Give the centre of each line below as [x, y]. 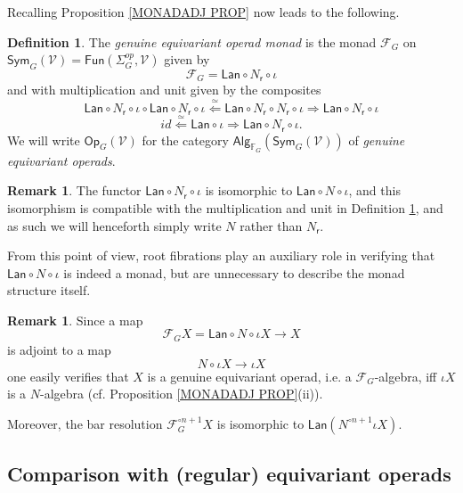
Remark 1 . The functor [74, 190]
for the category [185, 140]
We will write [44, 140]
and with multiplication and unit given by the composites [164, 90]
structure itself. [49, 290]
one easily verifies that [68, 376]
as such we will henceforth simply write [114, 225]
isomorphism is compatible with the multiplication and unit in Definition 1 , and [225, 207]
